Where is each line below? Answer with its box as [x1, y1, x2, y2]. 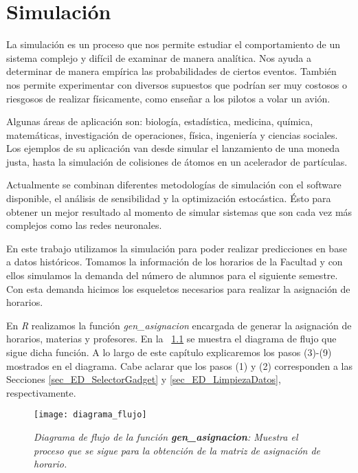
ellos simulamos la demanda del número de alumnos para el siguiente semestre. [6, 268, 338, 283]
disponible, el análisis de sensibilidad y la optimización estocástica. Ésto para [6, 191, 331, 206]
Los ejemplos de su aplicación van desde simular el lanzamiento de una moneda [6, 141, 340, 155]
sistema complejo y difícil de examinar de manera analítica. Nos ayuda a [6, 50, 312, 65]
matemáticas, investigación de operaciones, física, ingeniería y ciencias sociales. [6, 127, 338, 142]
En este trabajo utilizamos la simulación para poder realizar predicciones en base [6, 241, 347, 255]
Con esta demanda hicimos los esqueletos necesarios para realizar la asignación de [6, 281, 350, 296]
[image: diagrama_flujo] [34, 410, 147, 420]
